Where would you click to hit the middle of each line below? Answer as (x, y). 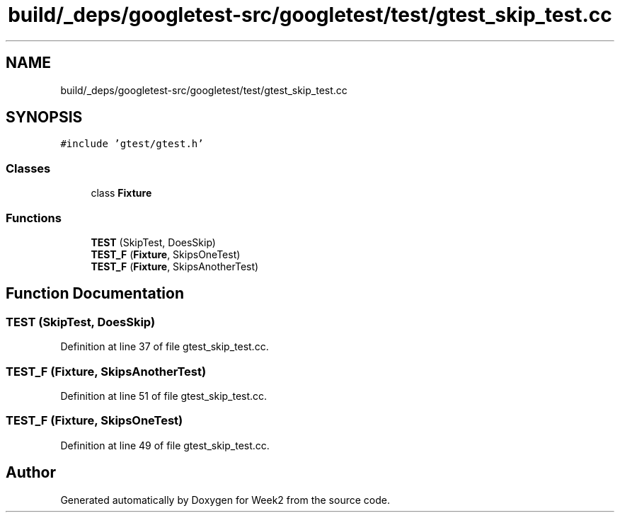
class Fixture (121, 193)
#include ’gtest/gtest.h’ (132, 144)
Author (31, 473)
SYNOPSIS (44, 117)
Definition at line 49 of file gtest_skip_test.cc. (165, 445)
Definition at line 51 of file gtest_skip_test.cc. (164, 396)
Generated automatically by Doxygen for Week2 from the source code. (225, 500)
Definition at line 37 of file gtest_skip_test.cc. (165, 347)
